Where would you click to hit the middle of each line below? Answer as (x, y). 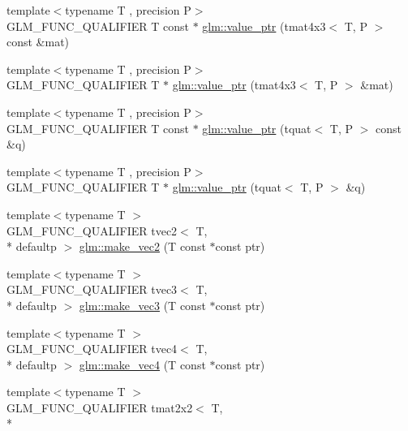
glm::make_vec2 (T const (142, 246)
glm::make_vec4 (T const (142, 364)
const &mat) (38, 42)
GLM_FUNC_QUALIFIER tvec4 (92, 349)
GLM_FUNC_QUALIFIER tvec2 (92, 230)
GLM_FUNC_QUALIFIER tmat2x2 (100, 407)
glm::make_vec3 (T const (142, 305)
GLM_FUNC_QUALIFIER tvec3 (92, 289)
